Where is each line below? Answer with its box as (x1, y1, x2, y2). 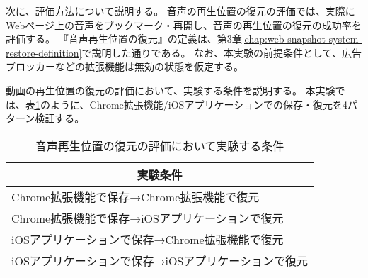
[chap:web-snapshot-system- (241, 31, 362, 46)
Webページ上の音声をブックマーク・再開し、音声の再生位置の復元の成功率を (6, 17, 362, 32)
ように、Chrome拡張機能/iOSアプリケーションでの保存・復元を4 (50, 96, 348, 111)
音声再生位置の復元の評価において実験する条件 (35, 137, 284, 154)
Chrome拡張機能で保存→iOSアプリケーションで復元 (11, 209, 284, 226)
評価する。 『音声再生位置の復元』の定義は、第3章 (6, 31, 242, 46)
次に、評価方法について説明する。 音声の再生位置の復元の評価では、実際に (6, 4, 355, 18)
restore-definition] (6, 45, 82, 60)
